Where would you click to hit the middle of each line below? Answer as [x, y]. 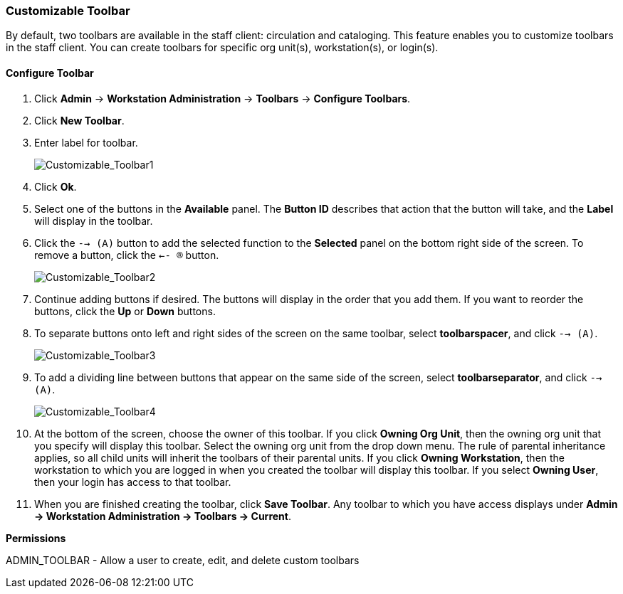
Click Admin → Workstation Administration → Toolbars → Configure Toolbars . [222, 98]
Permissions [36, 538]
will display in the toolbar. [94, 221]
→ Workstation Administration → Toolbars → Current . [163, 516]
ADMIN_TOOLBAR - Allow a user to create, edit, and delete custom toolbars [183, 560]
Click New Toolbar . [79, 120]
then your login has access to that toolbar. [133, 482]
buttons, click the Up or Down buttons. [125, 311]
